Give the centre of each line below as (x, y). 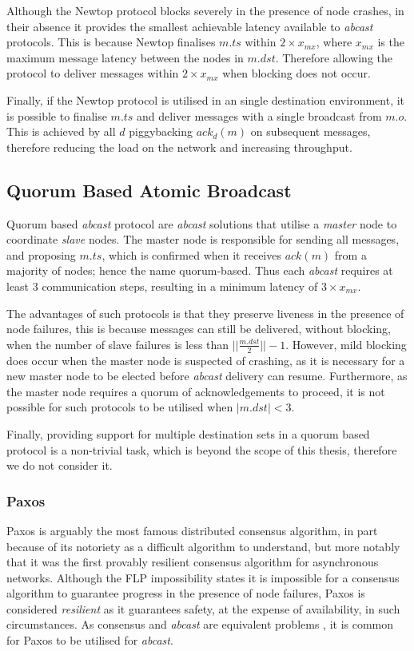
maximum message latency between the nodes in (125, 57)
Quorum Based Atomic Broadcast (149, 190)
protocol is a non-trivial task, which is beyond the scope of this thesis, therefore (202, 449)
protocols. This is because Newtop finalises (111, 42)
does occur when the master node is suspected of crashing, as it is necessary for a (206, 360)
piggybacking (161, 131)
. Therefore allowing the (334, 57)
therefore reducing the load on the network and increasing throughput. (179, 147)
